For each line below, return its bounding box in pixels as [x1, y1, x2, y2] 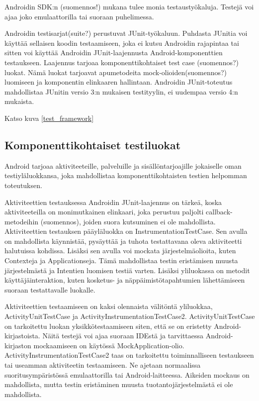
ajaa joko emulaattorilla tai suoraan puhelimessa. [4, 11, 154, 21]
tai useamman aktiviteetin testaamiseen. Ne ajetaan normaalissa [4, 360, 201, 370]
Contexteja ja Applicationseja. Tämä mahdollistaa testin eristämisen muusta [4, 255, 238, 266]
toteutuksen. [4, 180, 42, 190]
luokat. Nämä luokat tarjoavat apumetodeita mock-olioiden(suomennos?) [4, 67, 227, 77]
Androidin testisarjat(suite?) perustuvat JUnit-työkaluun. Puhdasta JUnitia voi [4, 28, 248, 38]
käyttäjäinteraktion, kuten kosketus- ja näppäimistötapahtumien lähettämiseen [4, 275, 245, 285]
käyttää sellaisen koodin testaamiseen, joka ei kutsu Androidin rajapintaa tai [4, 37, 239, 48]
